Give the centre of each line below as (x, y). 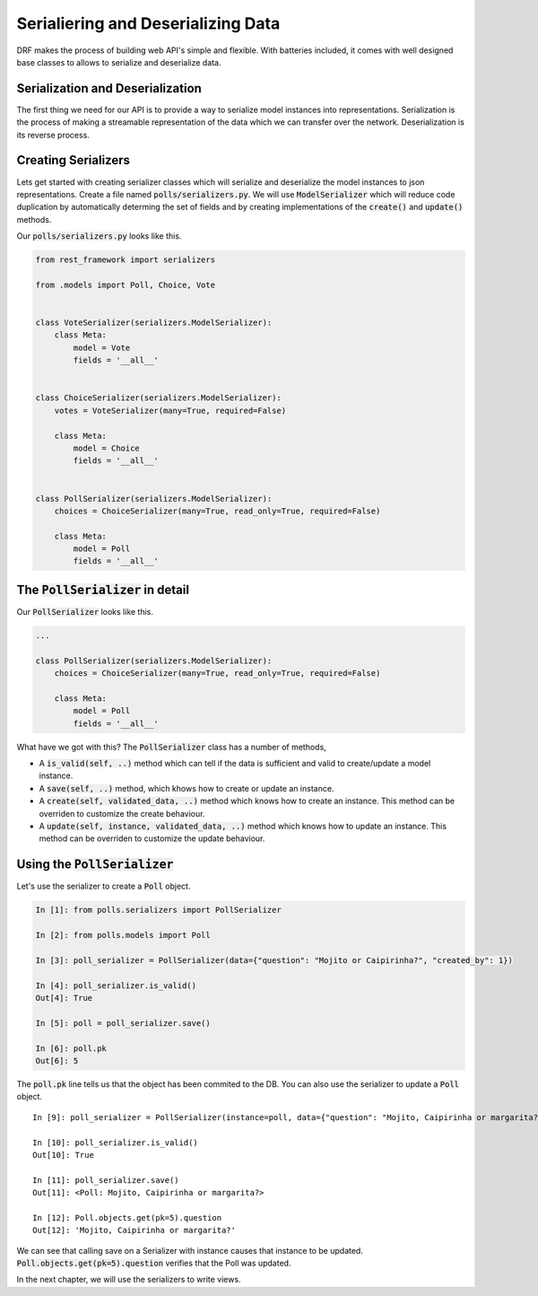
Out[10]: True (63, 1155)
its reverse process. (53, 135)
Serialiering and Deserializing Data (148, 23)
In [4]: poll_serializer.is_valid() (116, 985)
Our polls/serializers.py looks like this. (99, 236)
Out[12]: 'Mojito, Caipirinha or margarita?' (134, 1230)
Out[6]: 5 (57, 1060)
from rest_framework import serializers (125, 260)
